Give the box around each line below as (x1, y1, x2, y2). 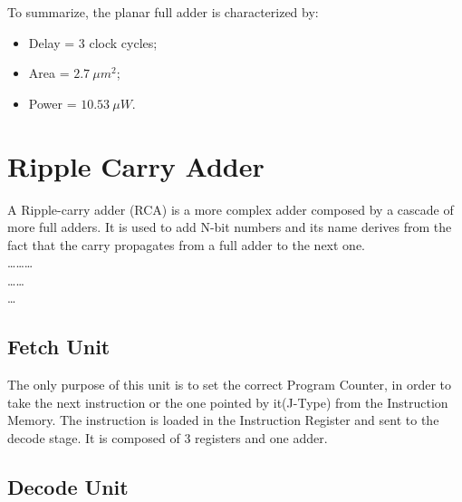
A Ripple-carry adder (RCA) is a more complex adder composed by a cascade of (7, 199, 454, 218)
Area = (28, 63, 70, 82)
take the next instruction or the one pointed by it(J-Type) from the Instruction (7, 392, 448, 411)
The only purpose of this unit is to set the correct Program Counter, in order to (7, 375, 452, 394)
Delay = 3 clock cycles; (28, 33, 158, 52)
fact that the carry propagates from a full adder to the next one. (7, 235, 366, 254)
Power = (28, 93, 77, 112)
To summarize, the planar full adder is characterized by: (7, 3, 319, 21)
